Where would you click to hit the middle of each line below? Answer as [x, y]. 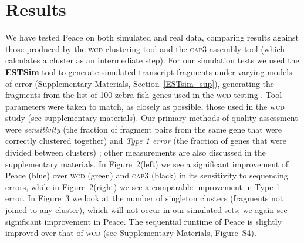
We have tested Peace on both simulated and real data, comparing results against [152, 37]
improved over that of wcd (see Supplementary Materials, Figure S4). [131, 233]
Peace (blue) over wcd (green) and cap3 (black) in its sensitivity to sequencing [147, 175]
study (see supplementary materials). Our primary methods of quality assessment [152, 118]
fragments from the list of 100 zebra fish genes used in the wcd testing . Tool [144, 95]
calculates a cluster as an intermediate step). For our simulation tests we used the [152, 60]
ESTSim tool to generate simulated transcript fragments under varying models [149, 71]
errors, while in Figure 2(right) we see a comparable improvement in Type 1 [143, 186]
